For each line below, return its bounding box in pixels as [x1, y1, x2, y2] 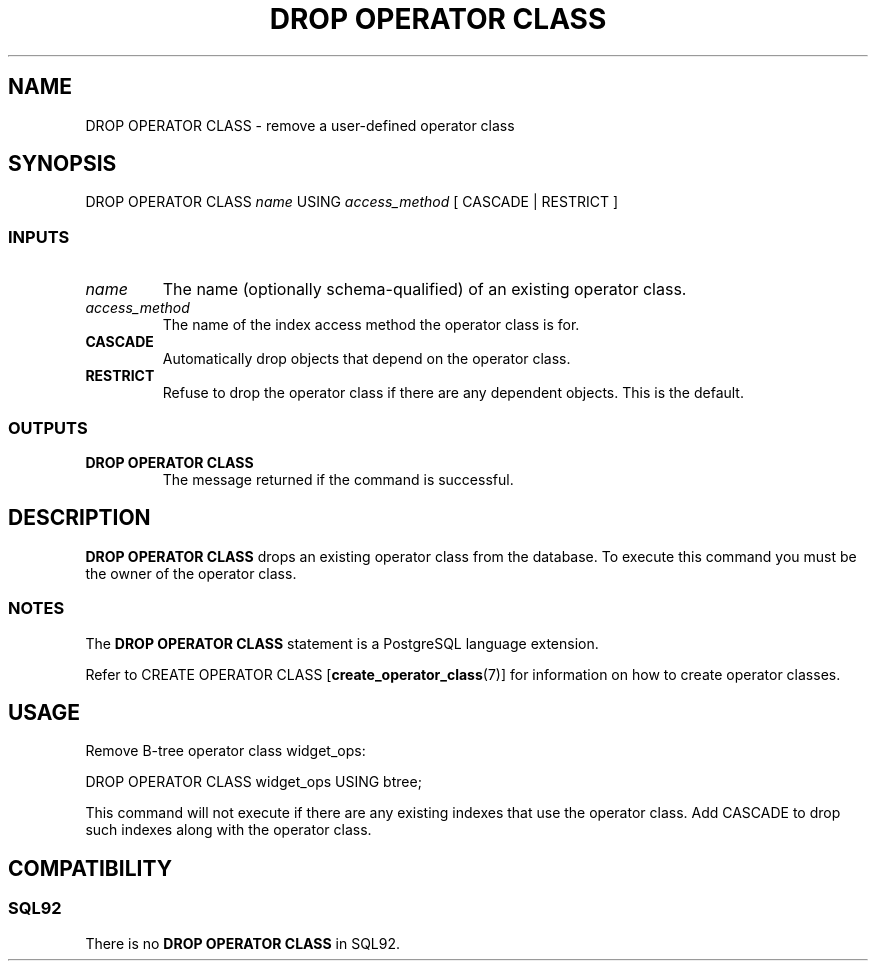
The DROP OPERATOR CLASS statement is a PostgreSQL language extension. [85, 634, 599, 652]
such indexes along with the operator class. [85, 821, 372, 839]
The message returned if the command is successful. [162, 470, 514, 488]
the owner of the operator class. [85, 564, 297, 582]
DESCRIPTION [8, 505, 151, 531]
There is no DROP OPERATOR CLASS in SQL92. [85, 934, 401, 952]
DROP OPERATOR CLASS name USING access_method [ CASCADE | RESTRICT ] [85, 193, 619, 211]
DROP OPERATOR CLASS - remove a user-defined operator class [85, 116, 515, 134]
